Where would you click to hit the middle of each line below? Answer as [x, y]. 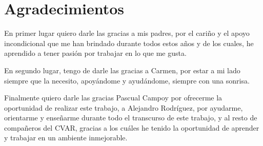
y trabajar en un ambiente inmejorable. [66, 138]
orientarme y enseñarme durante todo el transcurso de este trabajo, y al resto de [131, 118]
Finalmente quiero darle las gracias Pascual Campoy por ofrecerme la [113, 98]
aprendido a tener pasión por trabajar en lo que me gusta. [95, 53]
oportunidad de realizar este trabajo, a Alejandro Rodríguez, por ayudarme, [124, 107]
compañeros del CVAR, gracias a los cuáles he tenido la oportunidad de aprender [132, 127]
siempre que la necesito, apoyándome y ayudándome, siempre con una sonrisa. [127, 80]
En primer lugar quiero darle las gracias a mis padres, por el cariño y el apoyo [127, 33]
